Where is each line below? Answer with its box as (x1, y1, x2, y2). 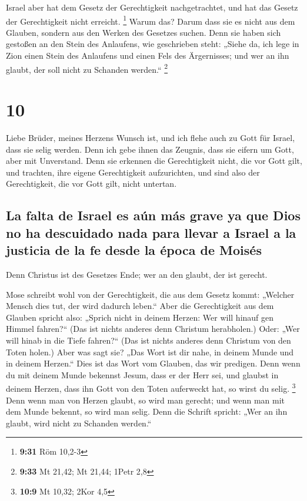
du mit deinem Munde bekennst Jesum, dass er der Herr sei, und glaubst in (6, 368, 279, 381)
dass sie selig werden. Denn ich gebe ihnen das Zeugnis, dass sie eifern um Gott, (6, 143, 294, 155)
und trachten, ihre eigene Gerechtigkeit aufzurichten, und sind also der (6, 166, 260, 178)
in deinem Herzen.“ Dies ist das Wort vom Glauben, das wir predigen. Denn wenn (6, 357, 301, 369)
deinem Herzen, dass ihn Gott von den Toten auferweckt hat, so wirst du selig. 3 (6, 381, 296, 394)
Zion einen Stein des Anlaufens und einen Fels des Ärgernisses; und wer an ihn (6, 49, 289, 62)
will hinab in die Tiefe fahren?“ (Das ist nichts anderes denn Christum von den (6, 334, 291, 346)
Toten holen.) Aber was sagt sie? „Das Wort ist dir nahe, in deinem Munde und (6, 345, 294, 358)
